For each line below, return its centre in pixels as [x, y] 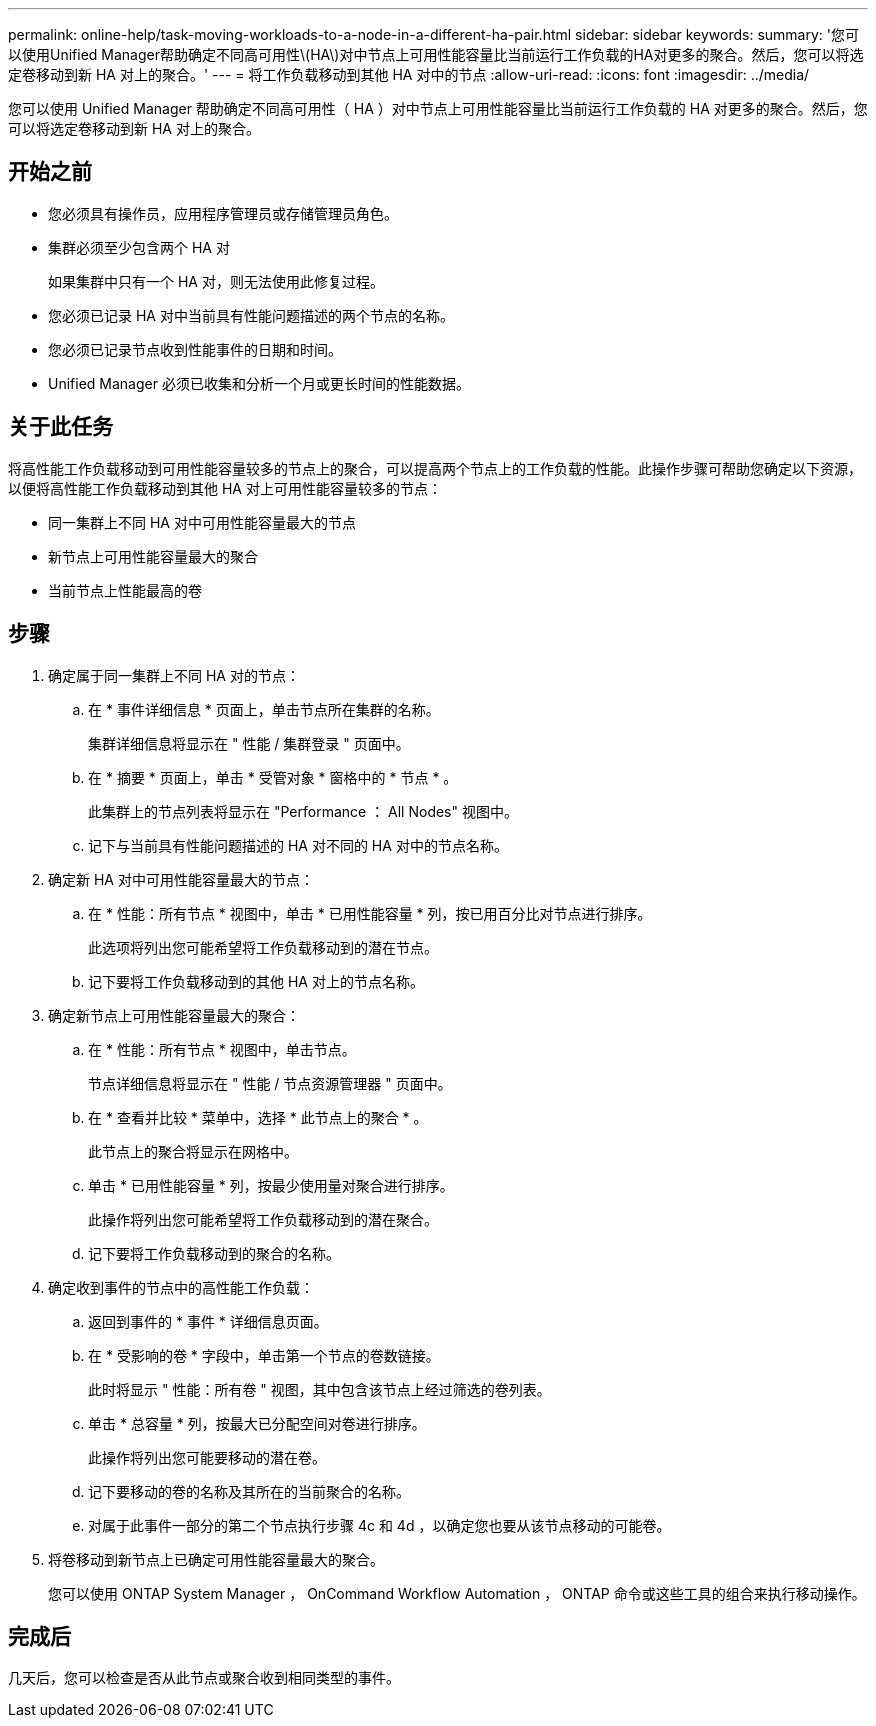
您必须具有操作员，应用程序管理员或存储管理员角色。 [223, 213]
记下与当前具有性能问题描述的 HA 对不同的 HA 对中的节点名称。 [298, 845]
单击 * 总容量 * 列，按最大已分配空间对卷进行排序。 [257, 1423]
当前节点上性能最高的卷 [125, 590]
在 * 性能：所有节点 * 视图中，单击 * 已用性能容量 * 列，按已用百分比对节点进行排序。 [370, 913]
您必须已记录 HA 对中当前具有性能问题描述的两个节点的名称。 [251, 315]
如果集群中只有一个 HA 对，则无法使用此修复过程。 [216, 281]
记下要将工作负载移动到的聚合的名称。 [214, 1253]
